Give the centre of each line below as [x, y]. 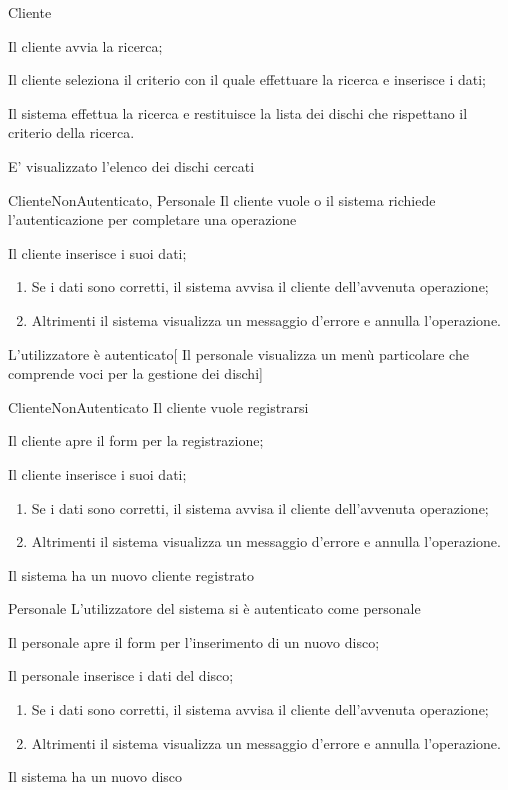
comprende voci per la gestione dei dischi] [135, 373]
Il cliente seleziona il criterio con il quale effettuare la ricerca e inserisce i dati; [247, 79]
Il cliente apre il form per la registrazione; [136, 440]
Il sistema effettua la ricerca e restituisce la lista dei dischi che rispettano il [238, 112]
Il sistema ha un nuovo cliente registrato [131, 574]
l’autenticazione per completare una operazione [152, 219]
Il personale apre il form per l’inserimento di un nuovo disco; [194, 641]
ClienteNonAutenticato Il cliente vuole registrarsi [158, 406]
